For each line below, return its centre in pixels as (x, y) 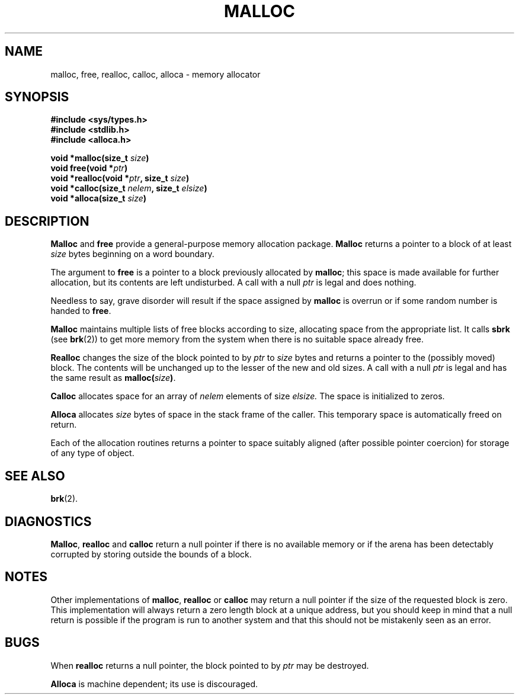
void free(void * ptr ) (89, 168)
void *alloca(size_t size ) (99, 198)
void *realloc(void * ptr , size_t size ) (120, 178)
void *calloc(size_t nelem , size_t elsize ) (129, 188)
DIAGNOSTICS (48, 521)
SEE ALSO (35, 476)
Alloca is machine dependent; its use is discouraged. (154, 684)
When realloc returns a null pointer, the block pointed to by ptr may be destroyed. (210, 665)
